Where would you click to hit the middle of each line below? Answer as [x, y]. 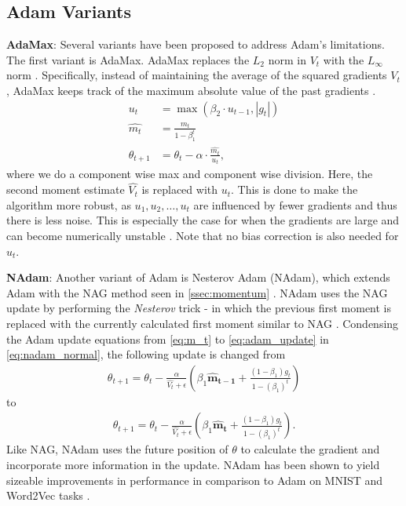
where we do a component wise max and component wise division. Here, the [190, 174]
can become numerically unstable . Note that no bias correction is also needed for [203, 236]
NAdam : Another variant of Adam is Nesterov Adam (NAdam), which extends [198, 277]
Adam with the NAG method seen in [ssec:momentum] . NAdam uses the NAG [197, 292]
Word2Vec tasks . [48, 495]
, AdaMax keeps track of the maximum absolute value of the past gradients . [191, 90]
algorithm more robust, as [69, 204]
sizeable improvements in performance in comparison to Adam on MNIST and [195, 480]
